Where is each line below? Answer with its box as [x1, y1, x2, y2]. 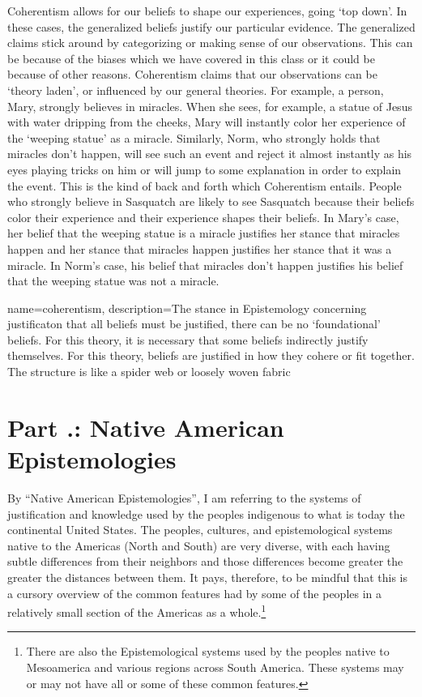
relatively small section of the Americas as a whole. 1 [7, 601, 266, 620]
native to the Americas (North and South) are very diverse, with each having [7, 537, 390, 554]
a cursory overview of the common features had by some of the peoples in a [7, 584, 382, 601]
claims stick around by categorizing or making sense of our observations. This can [7, 34, 413, 51]
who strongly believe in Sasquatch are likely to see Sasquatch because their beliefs [7, 193, 415, 210]
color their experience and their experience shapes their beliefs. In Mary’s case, [7, 208, 399, 225]
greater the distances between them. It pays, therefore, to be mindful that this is [7, 568, 408, 585]
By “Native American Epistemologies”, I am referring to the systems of [7, 489, 361, 506]
